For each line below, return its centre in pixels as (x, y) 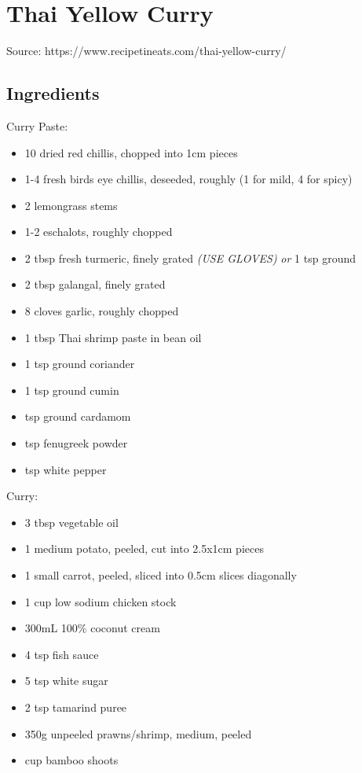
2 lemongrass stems (71, 205)
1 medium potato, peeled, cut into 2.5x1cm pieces (144, 548)
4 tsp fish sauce (62, 654)
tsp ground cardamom (78, 416)
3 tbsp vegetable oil (71, 522)
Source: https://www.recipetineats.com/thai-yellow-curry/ (146, 51)
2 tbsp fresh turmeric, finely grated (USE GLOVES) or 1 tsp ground (190, 258)
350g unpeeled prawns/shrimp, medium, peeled (138, 733)
